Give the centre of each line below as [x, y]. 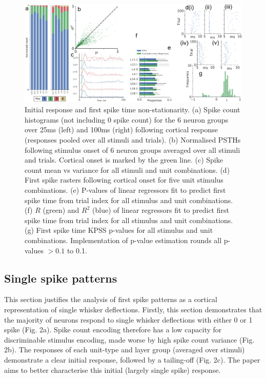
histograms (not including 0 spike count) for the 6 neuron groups [127, 119]
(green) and [61, 210]
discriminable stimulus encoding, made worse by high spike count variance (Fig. [129, 339]
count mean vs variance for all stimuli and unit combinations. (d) [127, 169]
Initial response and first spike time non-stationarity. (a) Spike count [132, 109]
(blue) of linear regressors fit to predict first [161, 210]
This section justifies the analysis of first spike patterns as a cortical [111, 299]
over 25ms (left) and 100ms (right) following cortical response [121, 129]
